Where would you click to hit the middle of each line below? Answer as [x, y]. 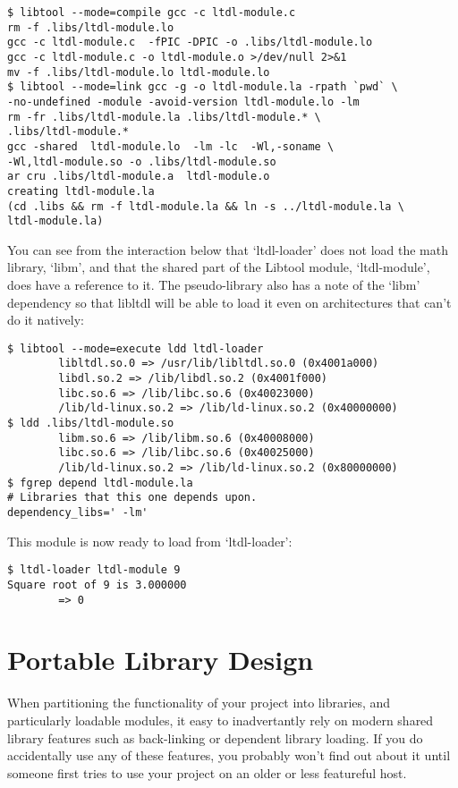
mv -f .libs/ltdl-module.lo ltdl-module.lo [139, 72]
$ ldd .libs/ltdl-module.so [91, 424]
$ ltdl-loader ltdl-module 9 [94, 570]
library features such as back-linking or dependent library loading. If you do [215, 737]
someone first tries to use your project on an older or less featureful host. [207, 772]
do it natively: [46, 320]
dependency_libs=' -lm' [78, 513]
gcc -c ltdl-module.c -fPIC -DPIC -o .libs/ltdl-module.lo [190, 42]
